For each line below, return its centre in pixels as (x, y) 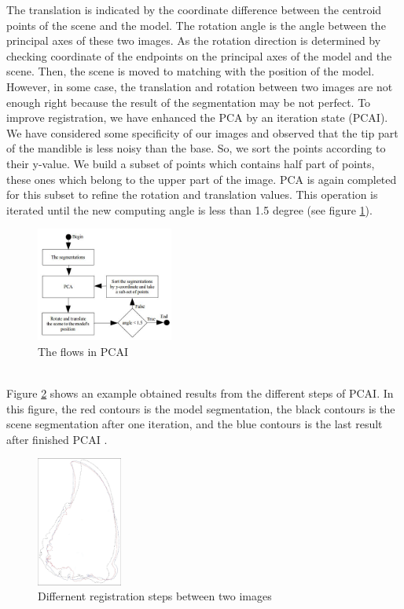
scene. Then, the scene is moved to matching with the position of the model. (191, 71)
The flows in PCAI (83, 351)
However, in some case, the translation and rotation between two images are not (200, 86)
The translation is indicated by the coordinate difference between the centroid (194, 9)
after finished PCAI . (57, 439)
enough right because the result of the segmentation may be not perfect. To (189, 102)
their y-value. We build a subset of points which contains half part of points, (191, 163)
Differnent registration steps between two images (155, 596)
